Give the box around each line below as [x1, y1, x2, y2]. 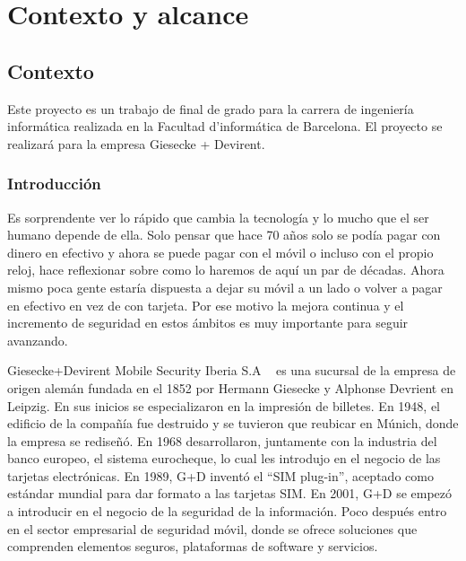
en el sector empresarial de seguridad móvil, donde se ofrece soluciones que [7, 519, 418, 538]
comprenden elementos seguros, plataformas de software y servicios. [7, 537, 378, 556]
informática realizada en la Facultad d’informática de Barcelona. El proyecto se [7, 117, 443, 136]
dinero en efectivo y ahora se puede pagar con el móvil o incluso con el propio [7, 242, 434, 261]
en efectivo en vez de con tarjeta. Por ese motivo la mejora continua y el [7, 295, 404, 314]
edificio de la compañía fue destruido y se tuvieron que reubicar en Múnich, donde [7, 414, 459, 433]
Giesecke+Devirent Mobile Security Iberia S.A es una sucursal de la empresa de [7, 361, 456, 380]
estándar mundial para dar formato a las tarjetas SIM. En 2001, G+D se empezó [7, 484, 453, 503]
